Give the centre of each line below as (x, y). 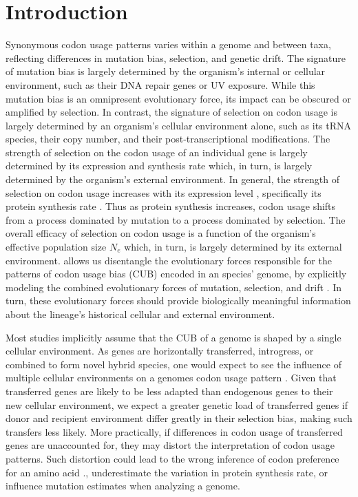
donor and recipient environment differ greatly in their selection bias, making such (179, 418)
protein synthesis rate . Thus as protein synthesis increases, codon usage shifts (171, 206)
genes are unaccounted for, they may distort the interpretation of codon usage (170, 445)
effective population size (56, 247)
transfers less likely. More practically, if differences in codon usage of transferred (174, 431)
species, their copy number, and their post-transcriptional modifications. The (168, 139)
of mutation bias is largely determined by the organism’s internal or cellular (166, 71)
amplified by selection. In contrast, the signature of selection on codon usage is (171, 112)
